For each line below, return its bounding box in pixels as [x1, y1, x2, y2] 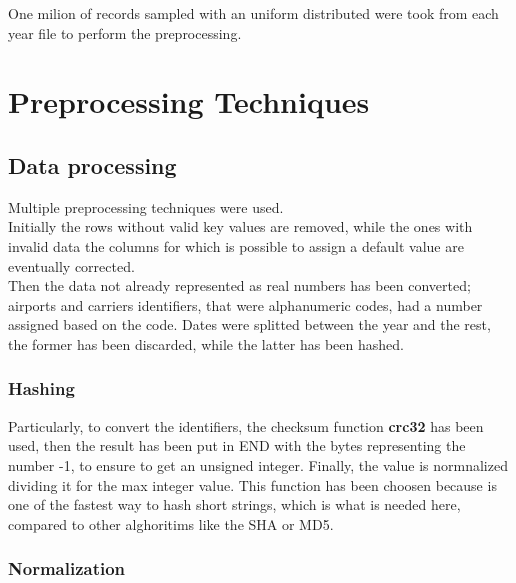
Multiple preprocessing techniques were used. [8, 196, 284, 217]
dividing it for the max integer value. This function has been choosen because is [8, 474, 497, 495]
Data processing [8, 149, 177, 180]
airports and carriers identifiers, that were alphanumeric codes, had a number [8, 294, 483, 315]
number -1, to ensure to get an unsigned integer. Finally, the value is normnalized [8, 454, 508, 475]
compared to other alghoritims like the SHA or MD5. [8, 513, 334, 534]
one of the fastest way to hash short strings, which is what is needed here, [8, 494, 461, 515]
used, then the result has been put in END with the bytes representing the [8, 435, 466, 456]
